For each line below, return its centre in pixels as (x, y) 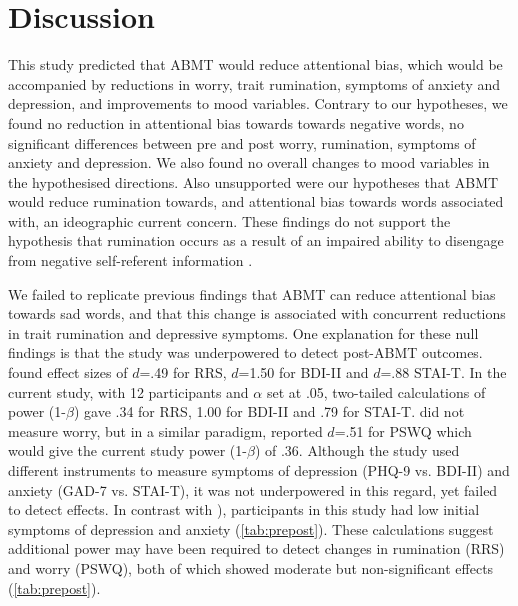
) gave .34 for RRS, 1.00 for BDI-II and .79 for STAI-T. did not (269, 411)
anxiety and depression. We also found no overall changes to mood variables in (249, 162)
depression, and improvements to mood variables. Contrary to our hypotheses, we (258, 103)
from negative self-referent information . (130, 260)
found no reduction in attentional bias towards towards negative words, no (236, 122)
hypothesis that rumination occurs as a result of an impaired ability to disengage (256, 240)
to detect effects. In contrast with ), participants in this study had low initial (244, 509)
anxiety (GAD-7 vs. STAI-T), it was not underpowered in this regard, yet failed (253, 489)
